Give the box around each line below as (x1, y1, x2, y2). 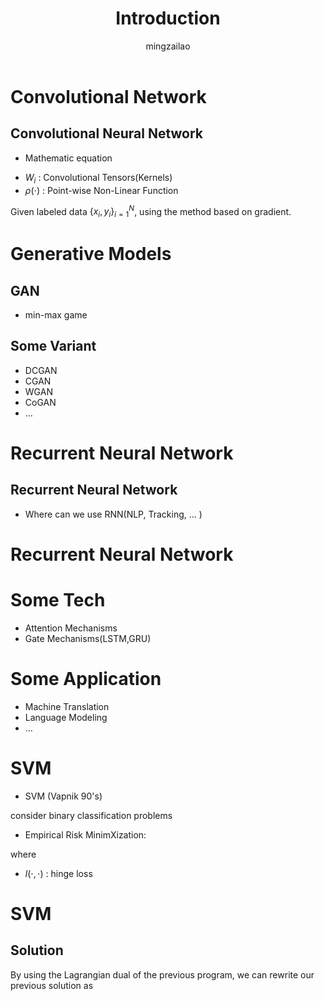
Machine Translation (24, 700, 110, 712)
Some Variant (10, 338, 97, 355)
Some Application (10, 668, 162, 691)
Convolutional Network (10, 85, 207, 108)
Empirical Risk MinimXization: (24, 828, 147, 841)
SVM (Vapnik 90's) (24, 790, 103, 802)
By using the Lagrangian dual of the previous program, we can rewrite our (10, 968, 315, 981)
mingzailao (145, 40, 191, 52)
